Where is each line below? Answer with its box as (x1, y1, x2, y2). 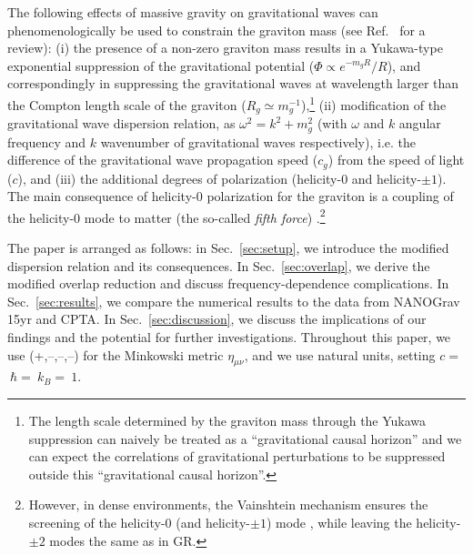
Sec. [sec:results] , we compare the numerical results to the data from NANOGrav (7, 291, 460, 310)
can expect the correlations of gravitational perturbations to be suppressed (28, 447, 446, 466)
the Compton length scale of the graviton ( (7, 95, 247, 114)
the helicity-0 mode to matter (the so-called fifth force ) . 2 (7, 205, 326, 227)
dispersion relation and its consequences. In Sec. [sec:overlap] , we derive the (7, 256, 430, 275)
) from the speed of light (327, 150, 465, 169)
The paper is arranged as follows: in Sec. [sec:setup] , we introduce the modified (7, 238, 449, 257)
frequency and (7, 132, 86, 151)
